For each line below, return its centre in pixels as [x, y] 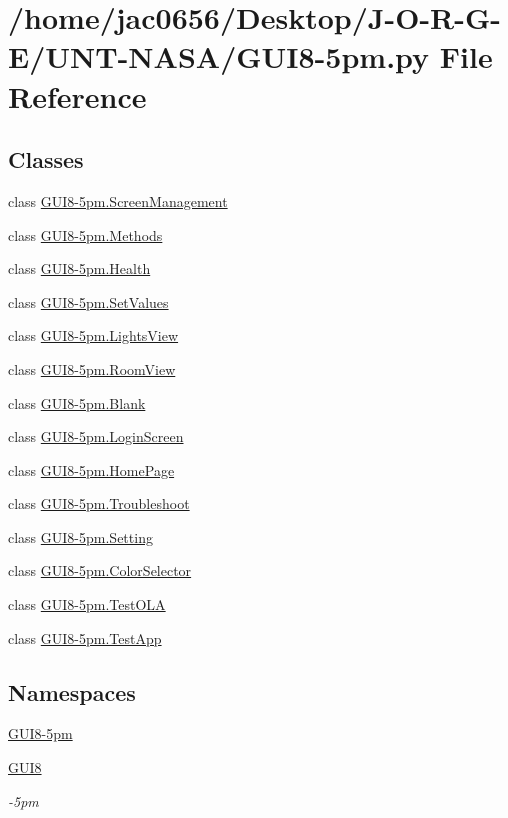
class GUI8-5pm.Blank [77, 402]
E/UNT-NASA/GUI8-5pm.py [219, 56]
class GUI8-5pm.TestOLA [87, 604]
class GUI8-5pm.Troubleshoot [99, 503]
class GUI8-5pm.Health [79, 268]
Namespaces [72, 691]
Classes [46, 159]
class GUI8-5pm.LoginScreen [96, 436]
